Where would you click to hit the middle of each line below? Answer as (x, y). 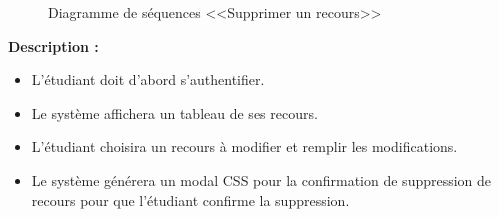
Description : (53, 45)
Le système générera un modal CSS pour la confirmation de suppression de (261, 179)
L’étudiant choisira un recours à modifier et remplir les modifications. (244, 146)
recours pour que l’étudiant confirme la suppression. (190, 199)
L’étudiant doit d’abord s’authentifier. (148, 79)
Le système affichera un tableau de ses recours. (174, 112)
